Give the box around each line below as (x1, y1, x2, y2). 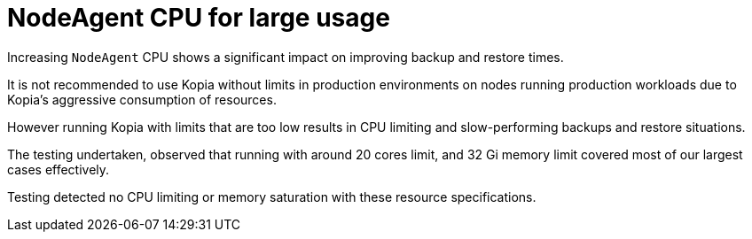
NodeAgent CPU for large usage (7, 3, 390, 33)
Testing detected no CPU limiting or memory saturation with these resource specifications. (7, 189, 537, 204)
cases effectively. (7, 161, 110, 177)
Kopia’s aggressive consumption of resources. (7, 91, 277, 107)
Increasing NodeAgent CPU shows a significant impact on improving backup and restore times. (7, 49, 564, 65)
